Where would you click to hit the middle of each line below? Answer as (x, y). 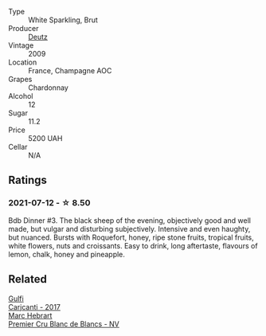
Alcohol (21, 96)
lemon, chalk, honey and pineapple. (67, 254)
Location (23, 62)
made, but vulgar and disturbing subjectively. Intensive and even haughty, (129, 229)
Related (28, 279)
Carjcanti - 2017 (35, 307)
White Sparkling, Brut (63, 20)
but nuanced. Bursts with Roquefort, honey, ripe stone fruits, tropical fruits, (131, 237)
